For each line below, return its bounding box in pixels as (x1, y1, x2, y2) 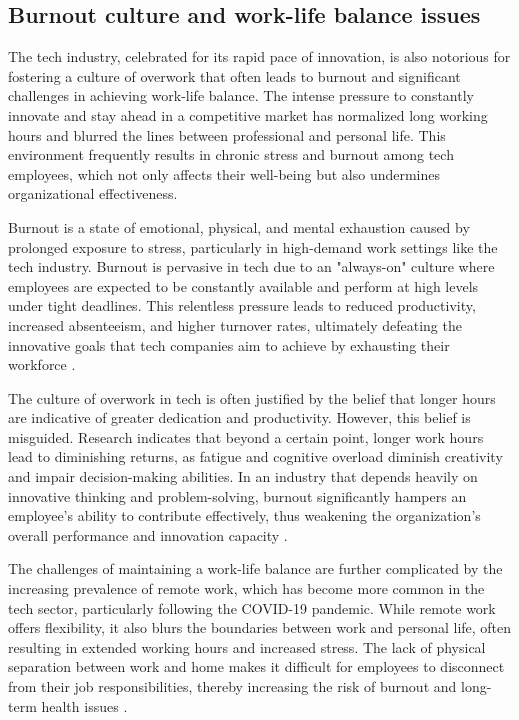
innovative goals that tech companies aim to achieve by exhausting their (8, 334, 450, 355)
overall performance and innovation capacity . (8, 524, 288, 545)
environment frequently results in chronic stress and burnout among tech (8, 144, 454, 165)
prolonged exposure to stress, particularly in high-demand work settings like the (8, 236, 498, 257)
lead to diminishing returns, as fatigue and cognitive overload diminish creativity (8, 446, 503, 467)
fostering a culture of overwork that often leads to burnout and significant (8, 65, 461, 86)
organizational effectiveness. (8, 183, 178, 204)
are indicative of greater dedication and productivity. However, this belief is (8, 407, 471, 428)
